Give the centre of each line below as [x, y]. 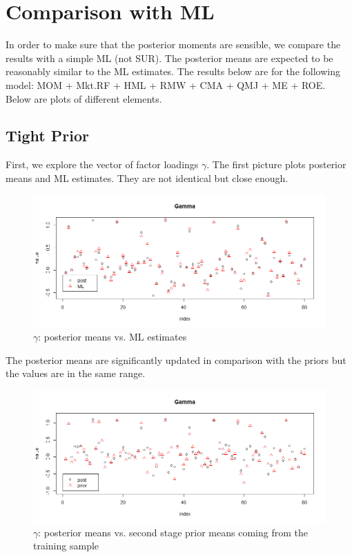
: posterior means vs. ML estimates [113, 337]
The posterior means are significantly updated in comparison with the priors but [176, 359]
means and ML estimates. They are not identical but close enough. [147, 178]
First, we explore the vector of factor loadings [102, 164]
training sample [66, 546]
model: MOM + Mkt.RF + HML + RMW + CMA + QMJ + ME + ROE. [166, 84]
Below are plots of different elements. [84, 98]
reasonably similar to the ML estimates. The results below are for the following [173, 71]
